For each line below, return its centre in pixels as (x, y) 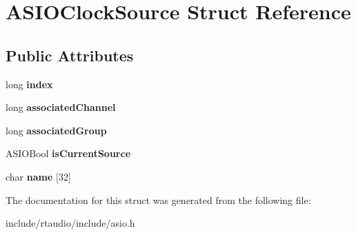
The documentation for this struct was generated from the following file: (158, 200)
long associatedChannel (61, 107)
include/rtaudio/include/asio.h (70, 223)
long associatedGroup (56, 130)
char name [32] (38, 176)
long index (29, 84)
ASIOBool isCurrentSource (68, 153)
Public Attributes (70, 55)
